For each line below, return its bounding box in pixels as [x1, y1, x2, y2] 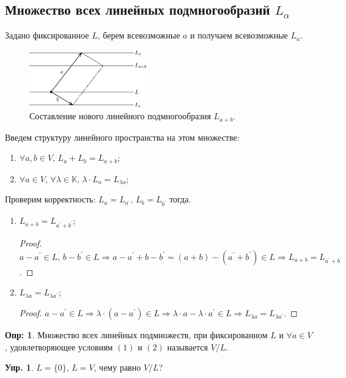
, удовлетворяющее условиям [5, 340, 113, 353]
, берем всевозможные [97, 29, 180, 42]
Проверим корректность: [5, 193, 96, 206]
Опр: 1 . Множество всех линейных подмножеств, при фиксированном [5, 328, 268, 341]
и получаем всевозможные [190, 29, 288, 42]
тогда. [169, 193, 191, 206]
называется [167, 340, 208, 353]
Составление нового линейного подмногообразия [29, 109, 211, 122]
